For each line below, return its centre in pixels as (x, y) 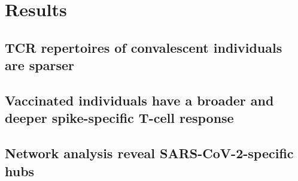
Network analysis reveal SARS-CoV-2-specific (149, 153)
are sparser (40, 65)
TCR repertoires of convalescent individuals (144, 47)
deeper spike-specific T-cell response (119, 118)
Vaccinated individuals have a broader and (139, 100)
